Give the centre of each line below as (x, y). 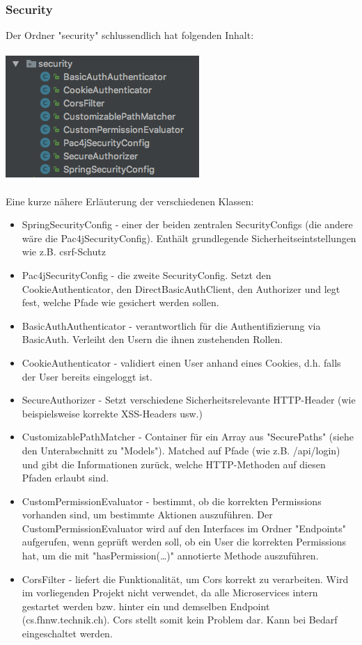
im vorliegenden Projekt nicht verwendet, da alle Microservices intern (170, 592)
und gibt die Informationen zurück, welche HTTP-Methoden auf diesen (174, 464)
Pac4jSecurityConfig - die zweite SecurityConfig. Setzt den (147, 274)
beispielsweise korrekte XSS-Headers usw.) (112, 413)
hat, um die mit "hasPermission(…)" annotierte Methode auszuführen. (170, 556)
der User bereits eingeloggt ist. (87, 376)
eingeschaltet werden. (67, 634)
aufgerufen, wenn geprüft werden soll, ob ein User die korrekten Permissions (184, 542)
